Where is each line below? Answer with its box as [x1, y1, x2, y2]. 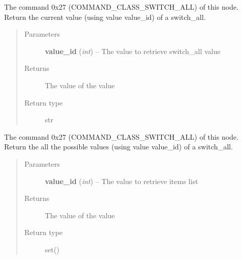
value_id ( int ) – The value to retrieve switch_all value [45, 45, 221, 56]
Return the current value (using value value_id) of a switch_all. [4, 11, 206, 22]
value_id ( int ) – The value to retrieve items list [45, 175, 199, 186]
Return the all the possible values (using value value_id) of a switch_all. [4, 141, 233, 152]
